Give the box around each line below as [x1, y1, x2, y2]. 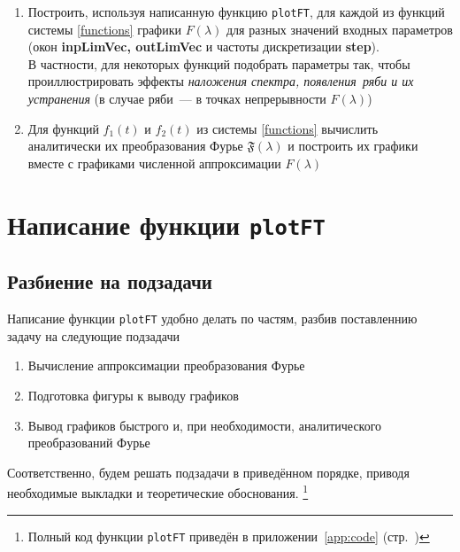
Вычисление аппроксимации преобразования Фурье [27, 356, 305, 375]
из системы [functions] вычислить [196, 119, 379, 137]
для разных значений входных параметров [226, 19, 453, 38]
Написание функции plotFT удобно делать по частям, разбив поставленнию [7, 309, 418, 328]
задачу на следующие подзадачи [7, 326, 180, 345]
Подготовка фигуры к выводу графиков [27, 385, 239, 404]
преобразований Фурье [27, 433, 150, 452]
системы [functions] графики [27, 19, 181, 38]
